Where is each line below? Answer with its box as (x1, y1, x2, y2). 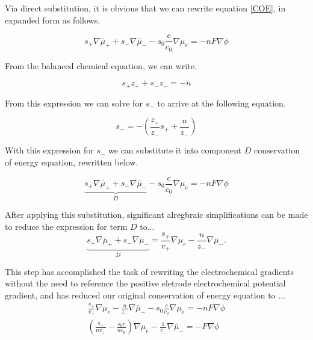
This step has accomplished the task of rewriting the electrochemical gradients (5, 265, 294, 277)
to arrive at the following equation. (157, 96, 286, 109)
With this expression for (5, 144, 94, 156)
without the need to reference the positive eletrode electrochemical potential (5, 277, 286, 289)
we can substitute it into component (108, 144, 242, 156)
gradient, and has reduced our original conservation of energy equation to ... (5, 288, 285, 301)
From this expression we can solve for (5, 96, 143, 109)
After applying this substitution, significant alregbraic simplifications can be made (5, 208, 308, 221)
